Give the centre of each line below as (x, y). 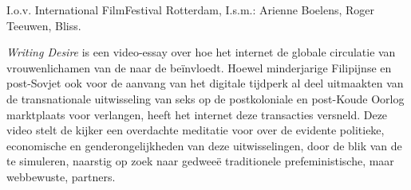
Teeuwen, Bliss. (44, 25)
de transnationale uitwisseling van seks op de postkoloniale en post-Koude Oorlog (205, 98)
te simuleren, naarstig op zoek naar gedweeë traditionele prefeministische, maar (200, 161)
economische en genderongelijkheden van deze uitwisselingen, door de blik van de (204, 145)
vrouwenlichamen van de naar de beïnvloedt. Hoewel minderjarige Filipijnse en (199, 67)
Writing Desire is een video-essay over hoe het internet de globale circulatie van (201, 52)
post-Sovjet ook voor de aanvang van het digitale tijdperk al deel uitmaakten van (205, 83)
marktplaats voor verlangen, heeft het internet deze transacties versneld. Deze (197, 114)
